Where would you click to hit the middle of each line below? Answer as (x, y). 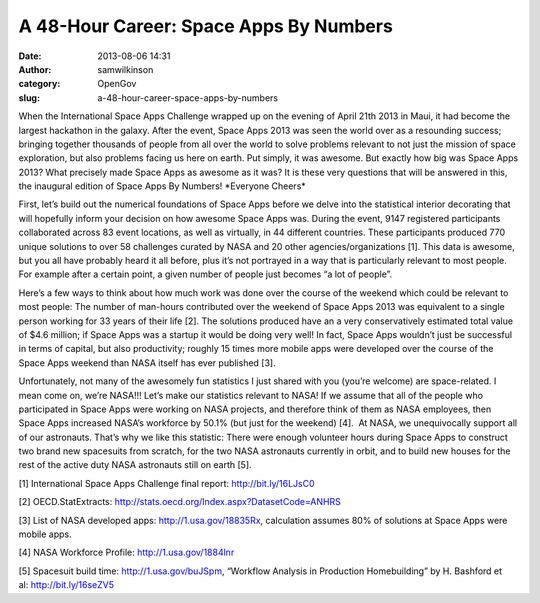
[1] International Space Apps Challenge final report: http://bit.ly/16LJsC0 (166, 483)
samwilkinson (125, 69)
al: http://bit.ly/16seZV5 (66, 585)
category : (39, 84)
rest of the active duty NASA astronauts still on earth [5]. (135, 465)
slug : (29, 97)
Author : (35, 69)
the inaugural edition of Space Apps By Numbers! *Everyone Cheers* (162, 186)
